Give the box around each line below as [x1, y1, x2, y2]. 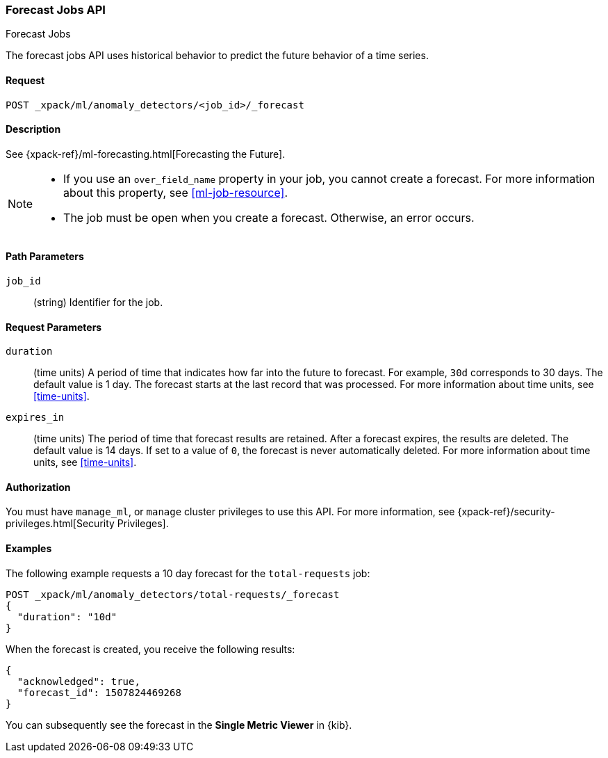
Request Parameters [6, 321, 102, 333]
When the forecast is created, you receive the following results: [6, 643, 295, 655]
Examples [6, 542, 52, 555]
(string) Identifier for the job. [33, 296, 163, 309]
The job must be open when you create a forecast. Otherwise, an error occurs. [63, 210, 475, 225]
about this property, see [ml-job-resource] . [63, 185, 288, 200]
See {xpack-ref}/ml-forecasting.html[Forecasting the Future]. [6, 147, 286, 160]
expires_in [6, 412, 65, 424]
